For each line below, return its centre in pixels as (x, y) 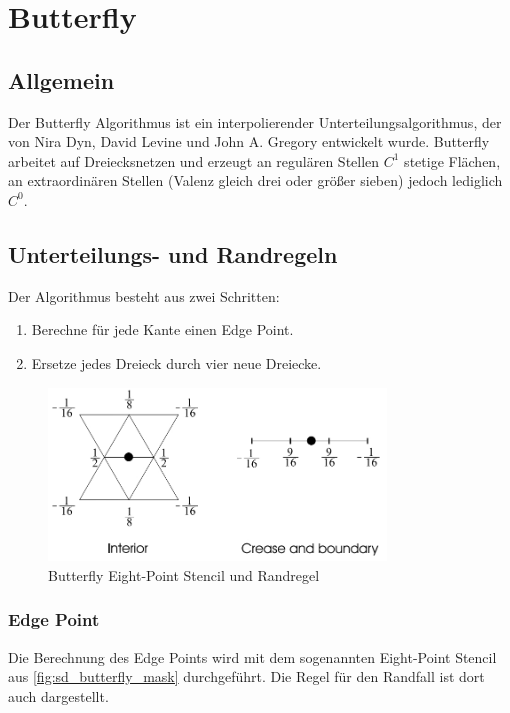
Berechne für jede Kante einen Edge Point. (162, 329)
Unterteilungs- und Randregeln (173, 253)
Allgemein (61, 79)
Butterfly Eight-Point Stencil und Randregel (184, 574)
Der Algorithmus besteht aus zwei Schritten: (144, 295)
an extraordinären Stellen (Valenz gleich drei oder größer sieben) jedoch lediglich (255, 180)
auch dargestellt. (58, 695)
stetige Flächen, (452, 160)
